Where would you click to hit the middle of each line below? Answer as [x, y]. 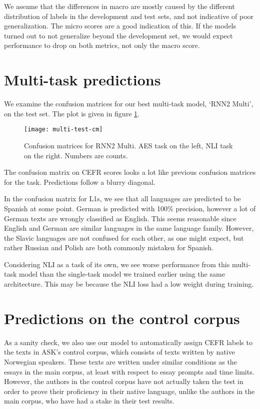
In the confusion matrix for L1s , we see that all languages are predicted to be [122, 199]
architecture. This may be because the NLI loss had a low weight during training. [129, 284]
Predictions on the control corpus [122, 318]
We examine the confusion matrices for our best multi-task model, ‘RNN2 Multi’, [129, 104]
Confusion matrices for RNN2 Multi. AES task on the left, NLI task [128, 145]
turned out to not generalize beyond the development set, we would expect [118, 35]
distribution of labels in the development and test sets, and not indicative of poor [129, 16]
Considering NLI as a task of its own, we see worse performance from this [117, 264]
